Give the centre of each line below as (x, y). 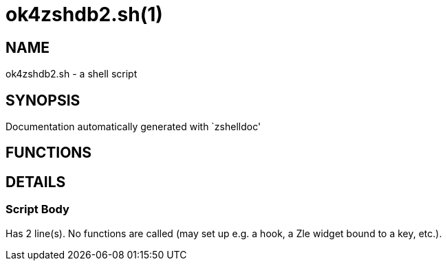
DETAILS (36, 182)
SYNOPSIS (43, 100)
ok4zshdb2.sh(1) (84, 14)
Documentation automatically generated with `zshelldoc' (133, 127)
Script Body (37, 209)
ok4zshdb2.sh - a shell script (72, 74)
